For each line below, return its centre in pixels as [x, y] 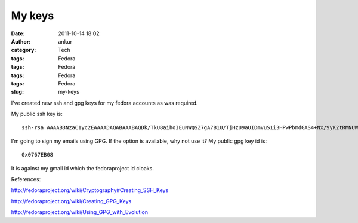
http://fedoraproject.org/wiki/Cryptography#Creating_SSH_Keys [90, 190]
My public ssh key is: [37, 114]
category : [24, 50]
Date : [18, 33]
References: [26, 179]
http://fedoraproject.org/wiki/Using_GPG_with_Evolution [80, 212]
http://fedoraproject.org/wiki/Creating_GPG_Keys [71, 201]
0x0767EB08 [38, 155]
